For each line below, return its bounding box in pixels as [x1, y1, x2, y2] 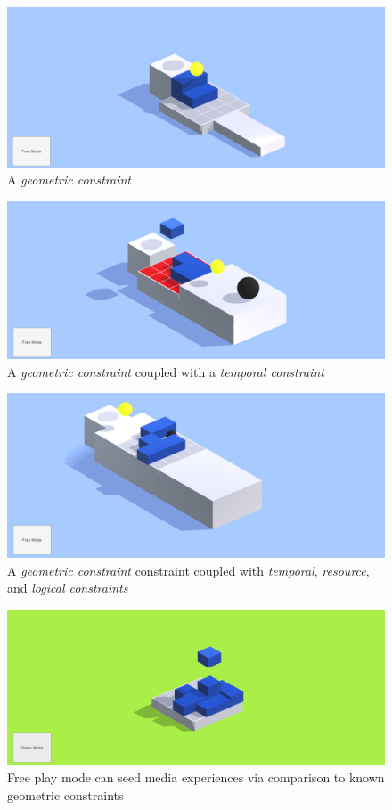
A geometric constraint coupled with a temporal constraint [7, 362, 324, 380]
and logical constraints [7, 578, 128, 597]
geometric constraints [7, 786, 124, 805]
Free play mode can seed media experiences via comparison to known [7, 768, 385, 787]
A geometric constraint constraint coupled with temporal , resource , [7, 560, 370, 579]
